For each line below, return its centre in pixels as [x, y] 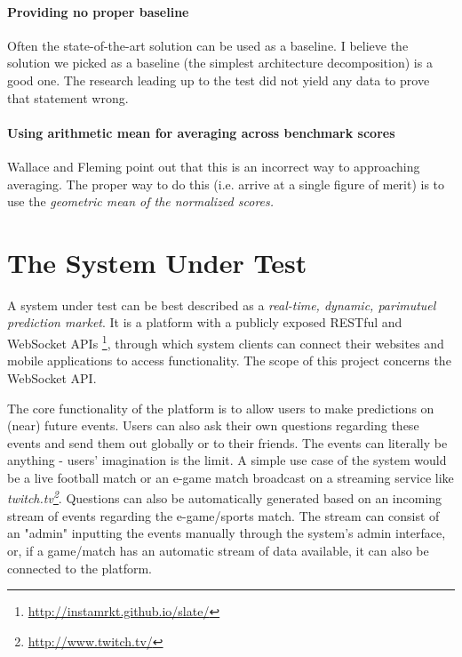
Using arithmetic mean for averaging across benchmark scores [201, 132]
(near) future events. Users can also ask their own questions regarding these [213, 425]
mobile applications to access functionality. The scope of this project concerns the [229, 361]
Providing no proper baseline [98, 11]
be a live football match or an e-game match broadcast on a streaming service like [231, 477]
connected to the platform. [80, 568]
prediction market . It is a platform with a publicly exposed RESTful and [205, 322]
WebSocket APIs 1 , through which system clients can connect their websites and [226, 342]
